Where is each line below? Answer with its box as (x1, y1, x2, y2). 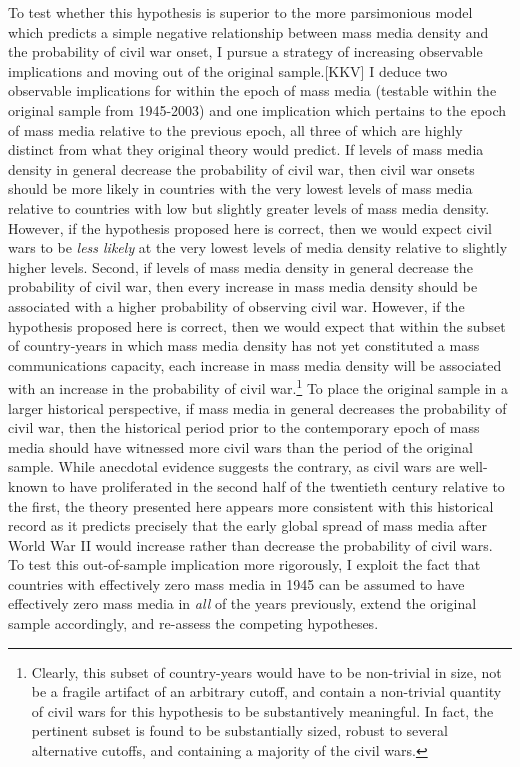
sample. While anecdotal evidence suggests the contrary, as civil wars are (8, 456, 455, 477)
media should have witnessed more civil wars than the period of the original (8, 436, 473, 457)
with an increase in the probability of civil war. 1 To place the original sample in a (8, 375, 509, 398)
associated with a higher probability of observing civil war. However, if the (8, 295, 465, 316)
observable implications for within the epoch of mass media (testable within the (8, 80, 497, 101)
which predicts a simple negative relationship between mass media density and (8, 21, 489, 42)
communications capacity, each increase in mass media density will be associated (8, 354, 502, 375)
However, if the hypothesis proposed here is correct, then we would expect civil (8, 217, 492, 238)
